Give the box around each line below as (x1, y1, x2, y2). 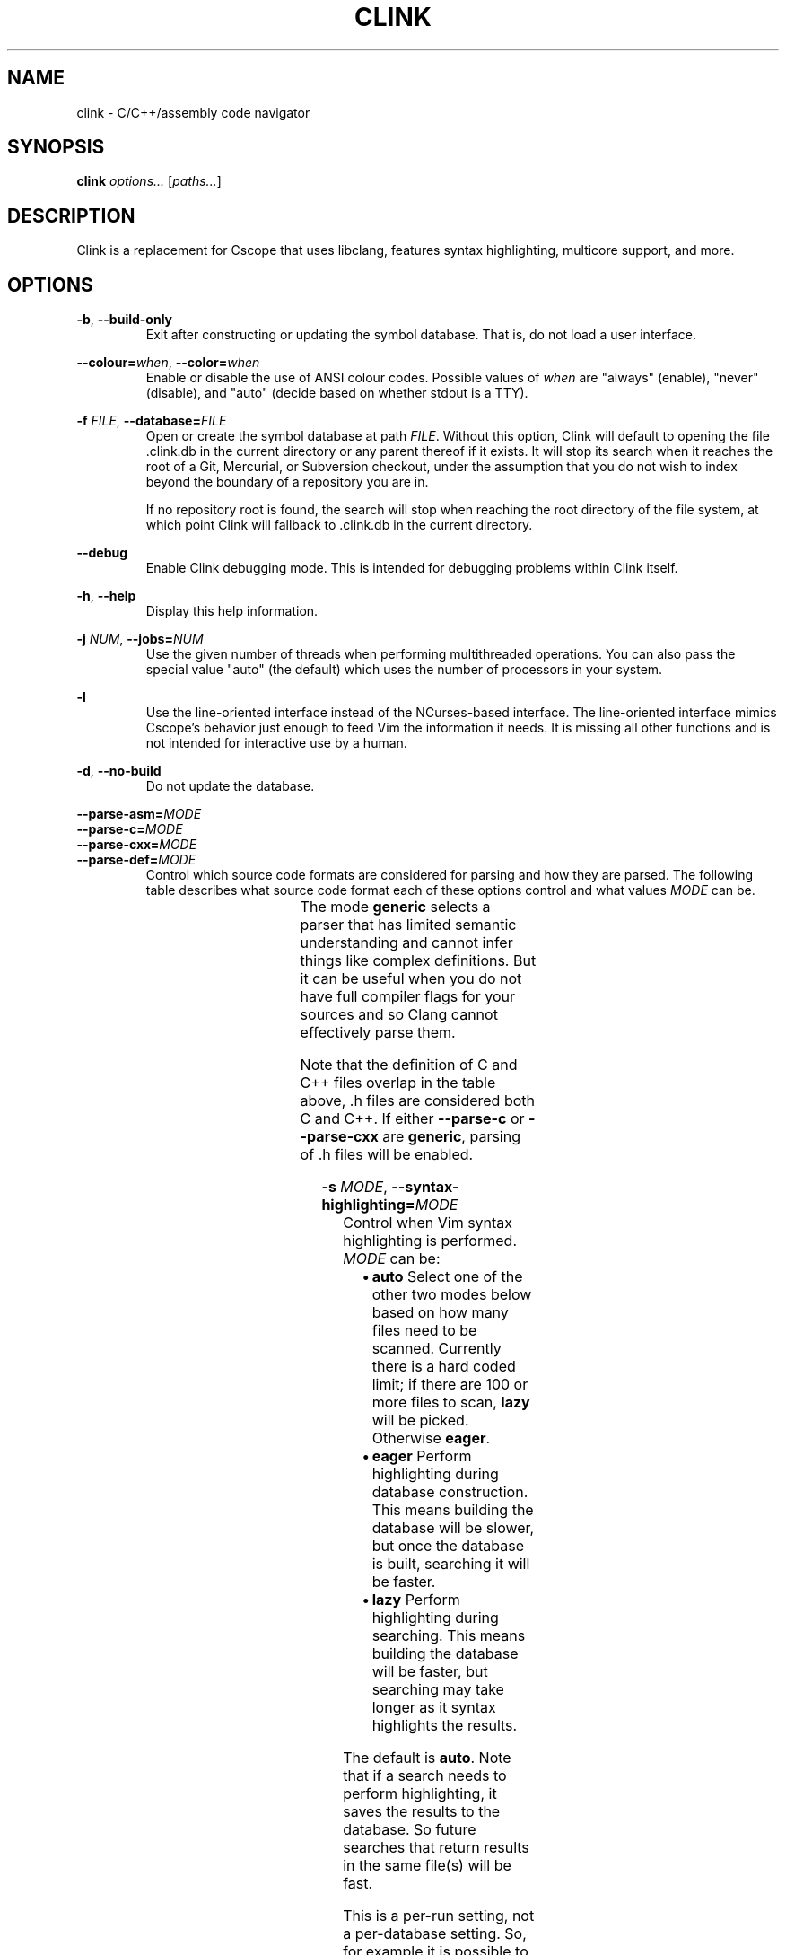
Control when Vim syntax (343, 1214, 513, 1232)
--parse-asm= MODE (76, 806, 202, 822)
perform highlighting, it (343, 1784, 497, 1803)
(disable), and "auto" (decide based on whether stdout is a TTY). (145, 385, 528, 401)
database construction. (371, 1483, 528, 1502)
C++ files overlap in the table (300, 1074, 496, 1092)
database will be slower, (371, 1519, 535, 1538)
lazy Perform (371, 1591, 460, 1609)
